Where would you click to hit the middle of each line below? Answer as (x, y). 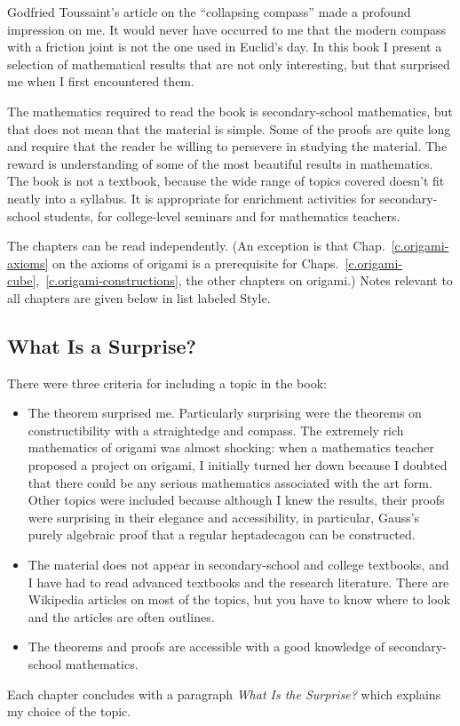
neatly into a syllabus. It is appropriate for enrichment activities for (191, 198)
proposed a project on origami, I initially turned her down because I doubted (238, 465)
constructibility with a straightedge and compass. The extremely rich (216, 430)
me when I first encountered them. (101, 81)
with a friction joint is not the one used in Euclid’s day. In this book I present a (225, 47)
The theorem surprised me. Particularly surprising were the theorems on (225, 413)
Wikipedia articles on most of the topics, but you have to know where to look (239, 599)
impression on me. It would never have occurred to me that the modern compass (226, 29)
